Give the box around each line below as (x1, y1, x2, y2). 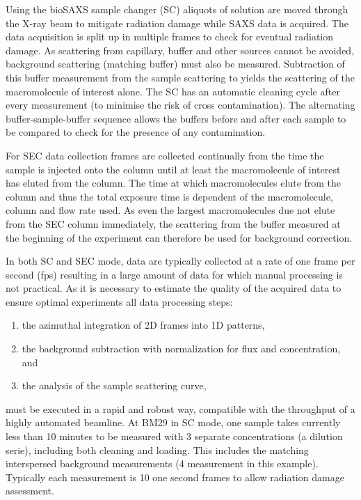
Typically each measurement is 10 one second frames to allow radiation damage (6, 469, 344, 484)
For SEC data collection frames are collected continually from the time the (6, 148, 324, 162)
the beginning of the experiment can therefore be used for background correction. (6, 230, 353, 244)
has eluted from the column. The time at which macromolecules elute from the (6, 175, 342, 190)
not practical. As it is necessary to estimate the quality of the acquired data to (6, 281, 342, 295)
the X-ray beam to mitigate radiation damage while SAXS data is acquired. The (6, 15, 348, 30)
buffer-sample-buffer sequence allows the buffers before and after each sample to (6, 111, 346, 125)
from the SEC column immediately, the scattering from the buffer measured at (6, 216, 341, 231)
